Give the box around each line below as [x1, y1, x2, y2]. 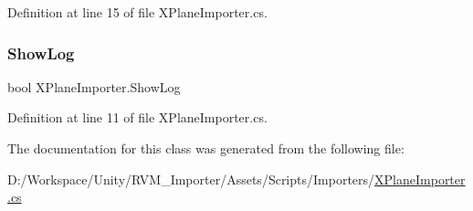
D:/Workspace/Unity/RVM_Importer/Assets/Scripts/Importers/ [7, 169, 375, 188]
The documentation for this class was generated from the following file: [7, 139, 405, 157]
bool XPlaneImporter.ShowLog [7, 77, 181, 96]
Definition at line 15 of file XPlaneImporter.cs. [7, 3, 268, 21]
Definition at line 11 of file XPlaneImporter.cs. [7, 108, 268, 127]
